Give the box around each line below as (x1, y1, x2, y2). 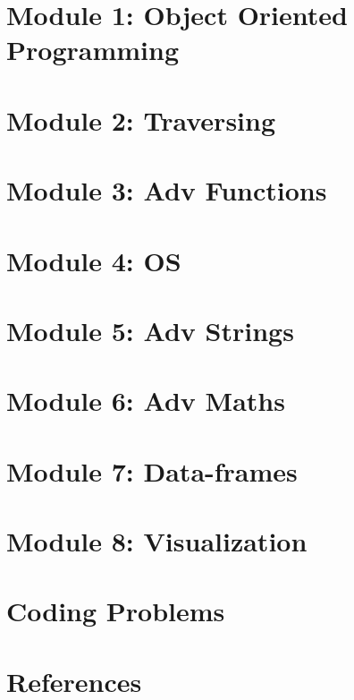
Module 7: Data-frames (6, 452, 298, 489)
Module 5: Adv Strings (6, 312, 294, 348)
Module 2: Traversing (6, 101, 276, 138)
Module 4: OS (6, 242, 181, 278)
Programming (6, 31, 179, 68)
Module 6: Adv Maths (6, 382, 285, 419)
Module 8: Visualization (6, 523, 308, 559)
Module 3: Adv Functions (6, 172, 327, 209)
